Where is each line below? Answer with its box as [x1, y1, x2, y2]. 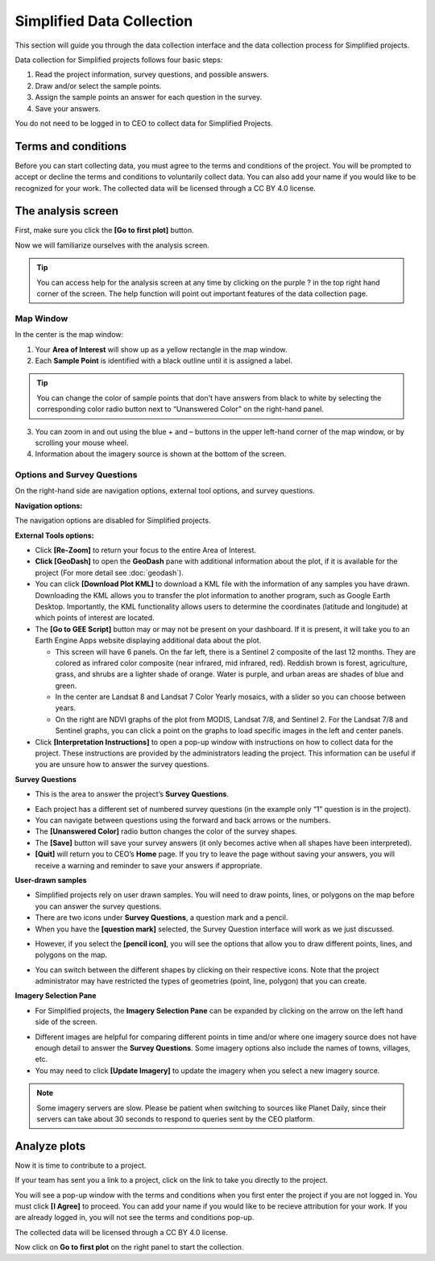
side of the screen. [35, 1017, 97, 1027]
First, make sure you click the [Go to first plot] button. [14, 226, 194, 235]
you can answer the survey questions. [35, 901, 162, 911]
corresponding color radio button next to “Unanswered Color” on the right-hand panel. [36, 404, 324, 414]
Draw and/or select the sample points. [35, 81, 162, 90]
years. [55, 703, 77, 713]
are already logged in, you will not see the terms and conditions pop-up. [14, 1213, 255, 1222]
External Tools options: [14, 531, 94, 540]
